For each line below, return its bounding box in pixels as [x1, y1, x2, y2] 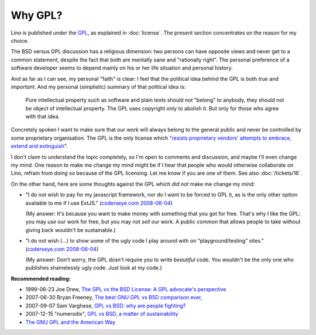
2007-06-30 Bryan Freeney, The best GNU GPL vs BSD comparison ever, [25, 294, 202, 301]
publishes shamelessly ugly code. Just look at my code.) [25, 264, 162, 271]
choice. [11, 37, 29, 44]
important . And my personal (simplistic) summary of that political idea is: [11, 83, 186, 90]
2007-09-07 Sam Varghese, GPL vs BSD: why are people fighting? [25, 302, 186, 309]
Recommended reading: [11, 275, 71, 282]
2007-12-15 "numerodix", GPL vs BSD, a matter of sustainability [25, 310, 178, 317]
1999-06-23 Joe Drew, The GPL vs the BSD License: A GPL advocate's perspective [25, 286, 226, 293]
